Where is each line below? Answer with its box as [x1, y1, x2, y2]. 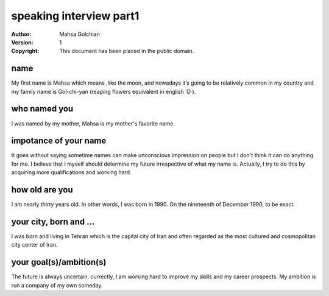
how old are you [11, 185, 73, 195]
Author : [11, 30, 32, 38]
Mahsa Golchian [59, 30, 101, 38]
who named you [11, 104, 74, 114]
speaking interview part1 [11, 9, 140, 23]
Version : [11, 38, 34, 46]
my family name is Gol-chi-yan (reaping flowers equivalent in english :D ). [11, 88, 196, 95]
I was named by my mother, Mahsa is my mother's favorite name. [11, 119, 175, 127]
